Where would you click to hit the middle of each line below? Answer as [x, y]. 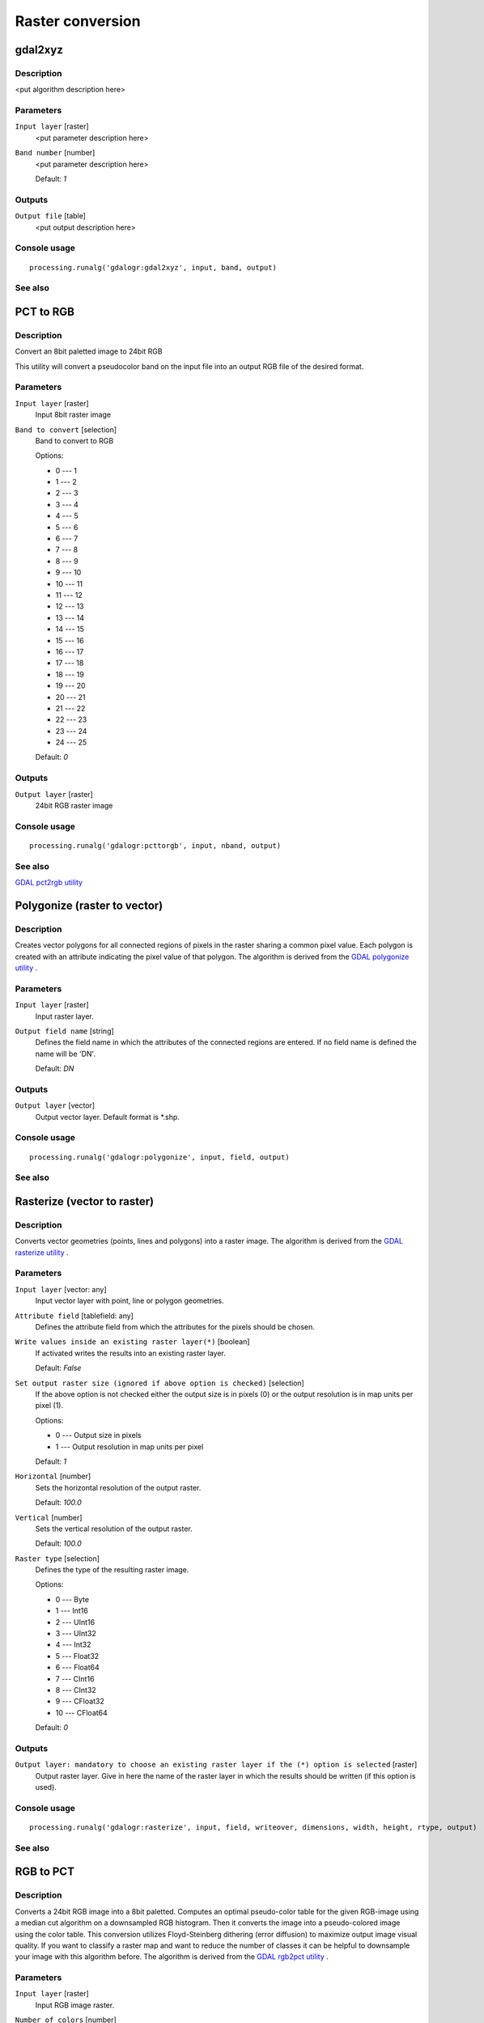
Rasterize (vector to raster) [84, 1201]
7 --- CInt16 [75, 1678]
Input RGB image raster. [75, 2005]
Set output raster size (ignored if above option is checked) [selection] [160, 1383]
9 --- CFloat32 [80, 1701]
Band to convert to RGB [74, 440]
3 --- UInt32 [76, 1634]
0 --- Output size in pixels [98, 1436]
